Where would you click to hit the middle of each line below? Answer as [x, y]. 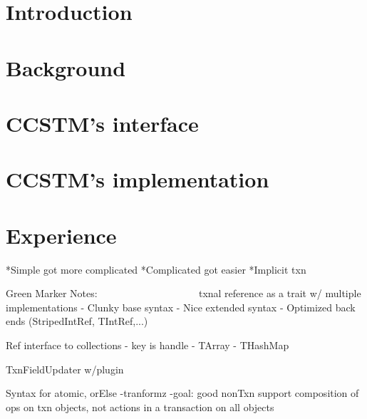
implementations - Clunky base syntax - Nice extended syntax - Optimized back [181, 307]
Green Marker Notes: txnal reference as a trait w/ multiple [183, 293]
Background [66, 67]
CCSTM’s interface [102, 123]
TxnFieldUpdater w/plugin [65, 369]
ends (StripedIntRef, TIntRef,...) [77, 321]
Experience [61, 235]
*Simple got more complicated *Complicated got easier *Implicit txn [156, 269]
